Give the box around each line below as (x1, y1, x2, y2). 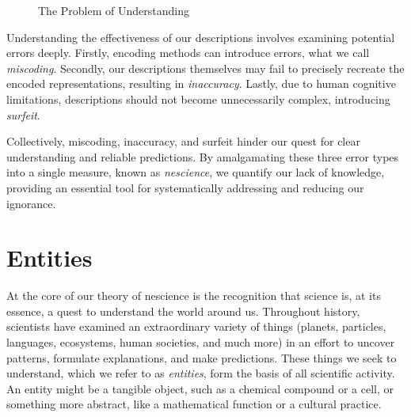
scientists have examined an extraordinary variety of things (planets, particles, (6, 318, 386, 335)
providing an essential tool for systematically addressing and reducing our (6, 179, 364, 195)
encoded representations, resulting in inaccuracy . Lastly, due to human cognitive (6, 75, 396, 92)
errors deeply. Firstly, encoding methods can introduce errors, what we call (6, 44, 370, 61)
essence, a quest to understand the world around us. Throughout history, (6, 302, 360, 319)
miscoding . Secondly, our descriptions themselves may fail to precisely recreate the (6, 59, 405, 76)
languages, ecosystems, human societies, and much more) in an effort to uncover (6, 334, 395, 351)
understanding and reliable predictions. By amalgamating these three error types (6, 148, 399, 165)
